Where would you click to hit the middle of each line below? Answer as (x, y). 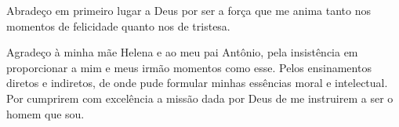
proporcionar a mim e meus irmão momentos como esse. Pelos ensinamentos (189, 67)
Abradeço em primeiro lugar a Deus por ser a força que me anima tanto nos (189, 10)
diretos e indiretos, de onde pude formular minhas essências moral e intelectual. (197, 83)
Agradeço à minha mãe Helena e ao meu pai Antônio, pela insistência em (182, 52)
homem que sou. (45, 113)
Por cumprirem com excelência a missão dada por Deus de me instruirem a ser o (200, 98)
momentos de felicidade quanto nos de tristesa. (118, 25)
